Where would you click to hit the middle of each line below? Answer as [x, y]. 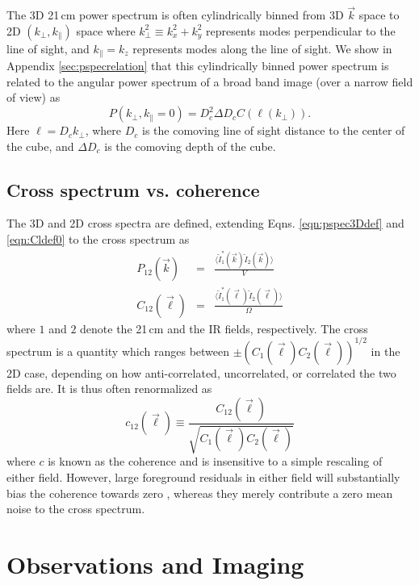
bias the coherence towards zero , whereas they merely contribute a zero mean [200, 493]
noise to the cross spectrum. [76, 509]
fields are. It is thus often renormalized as [109, 389]
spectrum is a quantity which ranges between [118, 351]
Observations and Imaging [155, 564]
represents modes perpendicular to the [301, 30]
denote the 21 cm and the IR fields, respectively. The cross [224, 328]
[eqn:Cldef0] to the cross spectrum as [98, 239]
